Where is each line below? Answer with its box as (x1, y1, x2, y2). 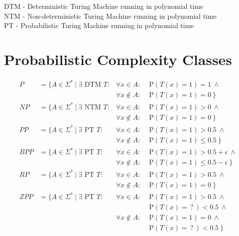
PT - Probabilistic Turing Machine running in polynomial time (4, 20, 194, 31)
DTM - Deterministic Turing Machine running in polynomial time (4, 1, 204, 11)
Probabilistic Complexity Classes (4, 49, 232, 69)
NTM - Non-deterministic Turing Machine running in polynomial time (4, 10, 217, 21)
